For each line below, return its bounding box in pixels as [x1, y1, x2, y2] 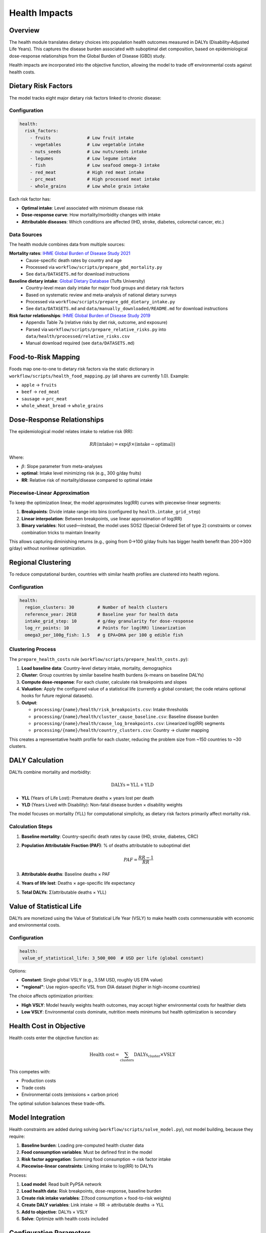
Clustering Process [9, 646, 56, 653]
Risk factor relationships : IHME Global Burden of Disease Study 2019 [9, 312, 151, 318]
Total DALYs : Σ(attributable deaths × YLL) [21, 889, 107, 895]
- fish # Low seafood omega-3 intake [30, 163, 160, 168]
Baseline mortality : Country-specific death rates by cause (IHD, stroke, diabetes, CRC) [21, 834, 199, 839]
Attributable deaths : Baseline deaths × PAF [21, 871, 110, 877]
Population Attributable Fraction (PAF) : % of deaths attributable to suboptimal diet [21, 842, 191, 848]
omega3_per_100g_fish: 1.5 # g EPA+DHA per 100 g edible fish [25, 632, 183, 638]
